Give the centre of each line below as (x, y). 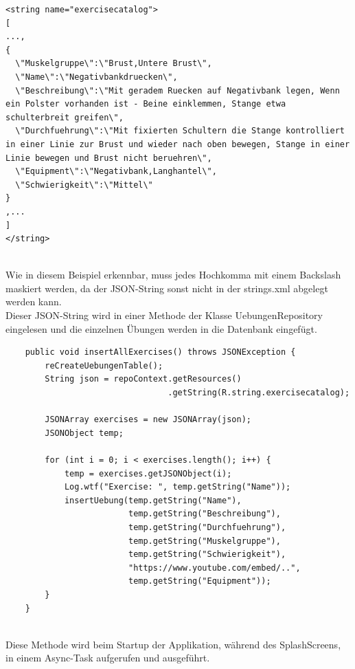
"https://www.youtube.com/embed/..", (214, 568)
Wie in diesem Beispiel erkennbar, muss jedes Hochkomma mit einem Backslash (173, 275)
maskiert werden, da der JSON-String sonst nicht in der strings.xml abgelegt (167, 288)
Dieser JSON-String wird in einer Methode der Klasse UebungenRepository (164, 315)
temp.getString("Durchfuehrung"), (207, 527)
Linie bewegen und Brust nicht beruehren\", (109, 158)
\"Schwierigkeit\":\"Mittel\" (84, 185)
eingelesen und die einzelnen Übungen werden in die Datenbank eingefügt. (161, 328)
